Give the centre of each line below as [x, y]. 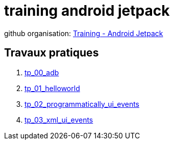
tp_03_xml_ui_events [59, 120]
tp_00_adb [42, 72]
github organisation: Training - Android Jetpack [84, 33]
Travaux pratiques [52, 53]
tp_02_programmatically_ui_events [82, 104]
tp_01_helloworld [52, 88]
